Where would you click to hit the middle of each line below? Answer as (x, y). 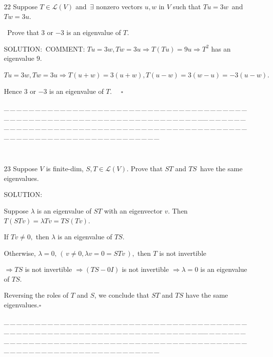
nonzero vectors (119, 6)
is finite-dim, (65, 169)
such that (187, 6)
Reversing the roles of (36, 295)
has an (221, 48)
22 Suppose (21, 6)
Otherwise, (20, 253)
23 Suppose (21, 169)
